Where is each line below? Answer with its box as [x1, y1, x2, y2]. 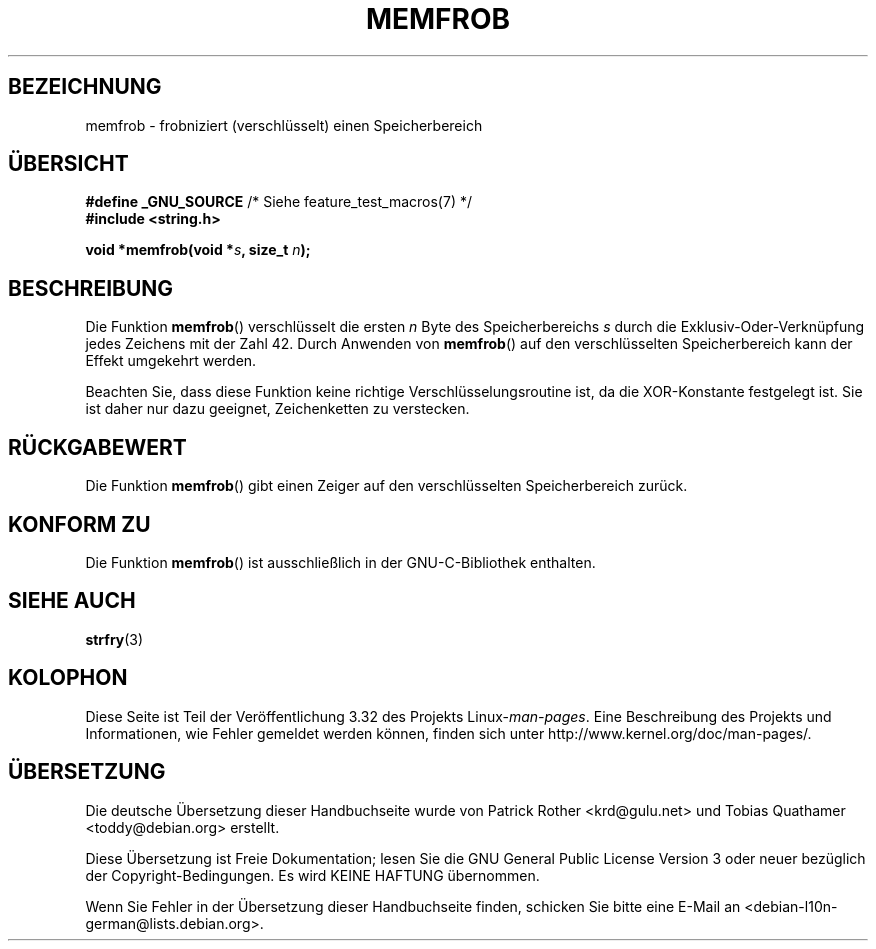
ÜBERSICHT [8, 151, 129, 177]
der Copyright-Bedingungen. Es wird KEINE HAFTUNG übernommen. [85, 866, 540, 884]
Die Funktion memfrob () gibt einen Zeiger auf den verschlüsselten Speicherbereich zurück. [85, 477, 688, 495]
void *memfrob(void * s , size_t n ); [85, 241, 311, 259]
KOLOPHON [8, 665, 128, 691]
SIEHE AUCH [8, 588, 136, 614]
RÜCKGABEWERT [8, 434, 187, 460]
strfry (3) [85, 630, 144, 648]
